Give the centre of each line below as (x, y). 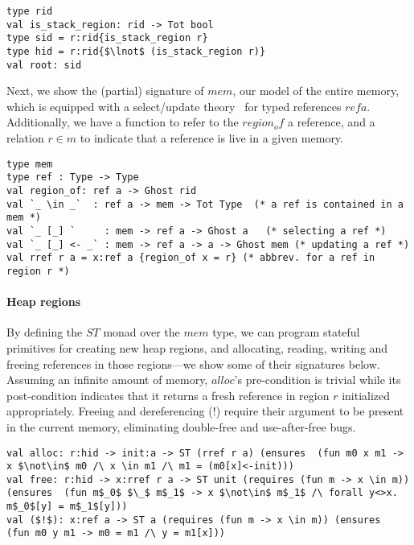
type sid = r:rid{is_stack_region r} (107, 38)
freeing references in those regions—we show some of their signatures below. (193, 363)
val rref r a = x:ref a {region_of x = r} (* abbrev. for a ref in (191, 258)
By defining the (45, 332)
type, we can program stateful (286, 332)
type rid (30, 11)
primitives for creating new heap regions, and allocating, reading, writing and (197, 347)
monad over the (141, 332)
